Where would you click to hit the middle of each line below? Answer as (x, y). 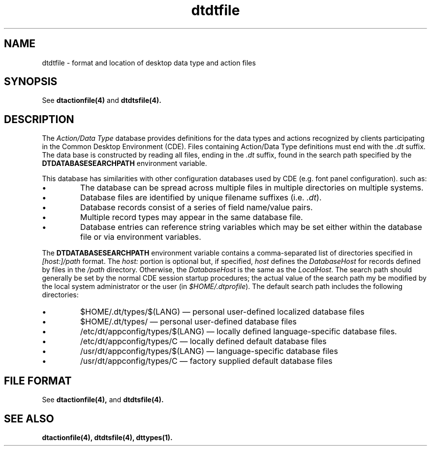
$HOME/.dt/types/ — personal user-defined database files (188, 322)
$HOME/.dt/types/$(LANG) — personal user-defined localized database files (222, 312)
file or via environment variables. (141, 237)
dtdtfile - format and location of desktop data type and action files (149, 63)
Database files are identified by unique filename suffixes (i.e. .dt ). (201, 198)
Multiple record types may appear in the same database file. (192, 217)
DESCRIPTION (39, 119)
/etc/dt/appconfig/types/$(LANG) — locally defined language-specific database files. (239, 332)
